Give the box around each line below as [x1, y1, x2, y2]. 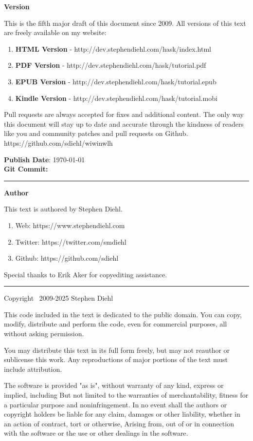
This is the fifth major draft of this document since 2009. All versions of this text [4, 18, 246, 28]
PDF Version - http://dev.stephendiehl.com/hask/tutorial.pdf [15, 60, 206, 70]
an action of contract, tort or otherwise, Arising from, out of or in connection [4, 418, 234, 428]
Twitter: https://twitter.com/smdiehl [15, 236, 126, 247]
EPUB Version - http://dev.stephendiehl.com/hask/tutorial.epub [15, 76, 217, 86]
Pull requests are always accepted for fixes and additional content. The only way [4, 109, 244, 119]
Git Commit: [4, 164, 48, 174]
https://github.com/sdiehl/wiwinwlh [4, 137, 113, 148]
